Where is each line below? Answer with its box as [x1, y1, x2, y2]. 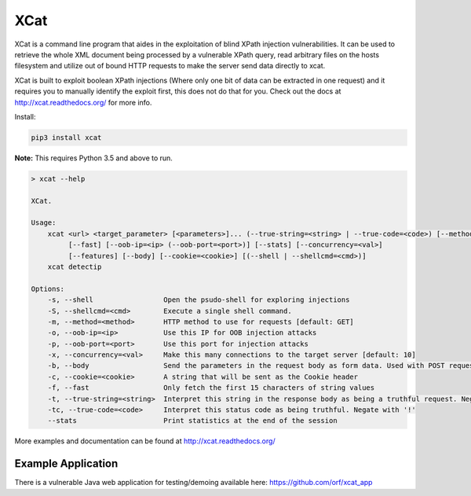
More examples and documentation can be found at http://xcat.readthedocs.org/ [14, 436, 276, 446]
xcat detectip [47, 262, 102, 271]
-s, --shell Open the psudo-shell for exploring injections [47, 296, 350, 304]
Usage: [31, 219, 57, 227]
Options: [31, 284, 65, 293]
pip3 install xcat [31, 133, 102, 141]
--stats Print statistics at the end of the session [47, 417, 338, 425]
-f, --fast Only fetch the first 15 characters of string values [47, 384, 375, 392]
